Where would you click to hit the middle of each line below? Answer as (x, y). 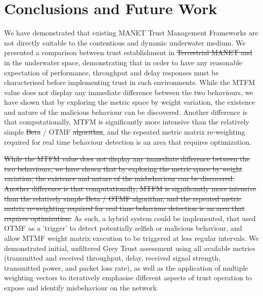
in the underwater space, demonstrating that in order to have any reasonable (123, 62)
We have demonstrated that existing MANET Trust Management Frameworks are (131, 33)
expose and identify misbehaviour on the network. (81, 287)
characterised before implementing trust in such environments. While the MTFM (130, 82)
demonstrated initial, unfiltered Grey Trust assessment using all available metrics (130, 248)
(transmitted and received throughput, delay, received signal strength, (112, 258)
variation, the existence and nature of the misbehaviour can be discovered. (119, 178)
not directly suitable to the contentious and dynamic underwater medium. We (125, 42)
